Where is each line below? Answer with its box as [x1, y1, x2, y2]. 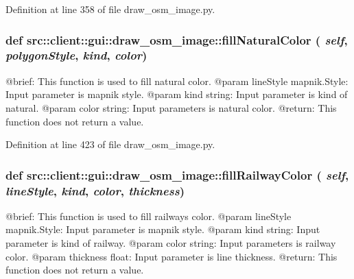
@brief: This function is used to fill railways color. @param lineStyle [5, 208, 292, 223]
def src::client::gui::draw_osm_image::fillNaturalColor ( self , [5, 31, 348, 48]
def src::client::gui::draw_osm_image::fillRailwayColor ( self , [5, 166, 349, 183]
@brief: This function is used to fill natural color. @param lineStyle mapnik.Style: [5, 73, 349, 88]
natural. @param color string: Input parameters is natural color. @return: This [5, 100, 337, 114]
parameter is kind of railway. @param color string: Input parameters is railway [5, 236, 336, 250]
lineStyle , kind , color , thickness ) [5, 182, 185, 199]
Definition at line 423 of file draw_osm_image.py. [5, 137, 215, 151]
